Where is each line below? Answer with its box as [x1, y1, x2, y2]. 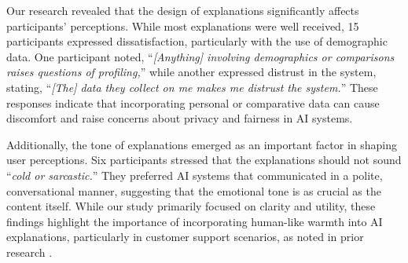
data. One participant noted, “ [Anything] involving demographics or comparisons [6, 48, 395, 64]
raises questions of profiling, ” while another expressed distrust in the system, [6, 64, 377, 80]
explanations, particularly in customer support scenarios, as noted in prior [6, 228, 364, 245]
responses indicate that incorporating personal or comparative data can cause [6, 94, 380, 111]
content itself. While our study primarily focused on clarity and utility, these [6, 198, 376, 214]
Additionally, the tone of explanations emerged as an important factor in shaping [6, 136, 398, 152]
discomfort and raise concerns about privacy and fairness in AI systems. [6, 110, 353, 126]
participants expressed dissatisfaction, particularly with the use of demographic [6, 33, 388, 49]
